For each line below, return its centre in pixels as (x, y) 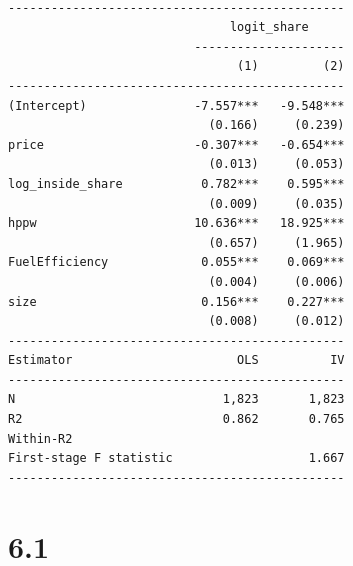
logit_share (269, 27)
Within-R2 (40, 438)
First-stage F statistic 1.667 (176, 458)
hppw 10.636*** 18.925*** (176, 223)
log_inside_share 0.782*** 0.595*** (176, 183)
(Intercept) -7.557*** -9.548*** (176, 105)
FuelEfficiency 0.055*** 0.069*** (176, 262)
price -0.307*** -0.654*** (176, 144)
